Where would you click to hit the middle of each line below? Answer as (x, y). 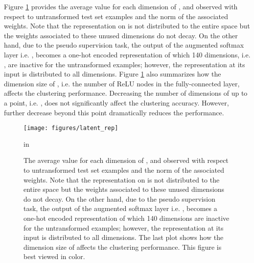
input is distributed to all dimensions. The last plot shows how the (124, 237)
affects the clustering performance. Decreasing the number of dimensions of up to (126, 93)
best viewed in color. (54, 256)
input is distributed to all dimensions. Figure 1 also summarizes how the (113, 74)
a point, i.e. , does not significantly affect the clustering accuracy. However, (116, 102)
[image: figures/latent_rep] (71, 128)
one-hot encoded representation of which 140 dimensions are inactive (127, 218)
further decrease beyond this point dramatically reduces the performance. (114, 112)
